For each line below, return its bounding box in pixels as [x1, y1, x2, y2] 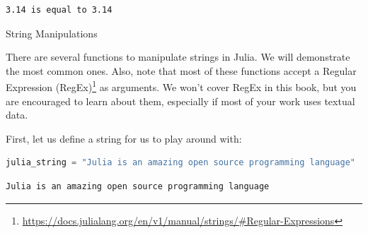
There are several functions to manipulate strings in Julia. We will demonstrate [6, 49, 350, 64]
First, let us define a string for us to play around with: [6, 131, 242, 145]
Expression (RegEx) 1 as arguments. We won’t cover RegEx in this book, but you [6, 78, 357, 95]
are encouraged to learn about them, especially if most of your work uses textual [6, 93, 355, 108]
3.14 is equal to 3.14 [6, 5, 113, 15]
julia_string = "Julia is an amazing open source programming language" [6, 157, 355, 168]
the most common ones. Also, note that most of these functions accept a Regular [6, 63, 357, 78]
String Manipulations [6, 25, 98, 40]
